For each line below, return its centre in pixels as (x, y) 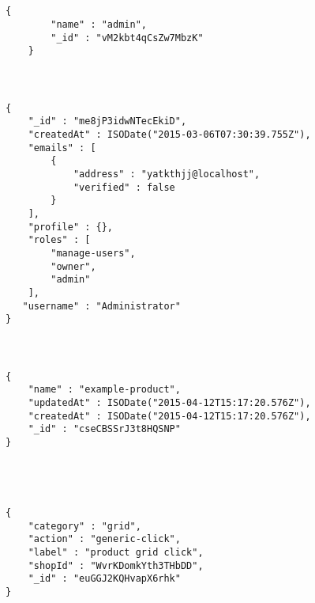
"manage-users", (93, 253)
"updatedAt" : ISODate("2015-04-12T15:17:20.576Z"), (169, 402)
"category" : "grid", (84, 526)
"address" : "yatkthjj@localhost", (167, 174)
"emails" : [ (62, 148)
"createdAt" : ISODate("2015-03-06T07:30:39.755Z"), (169, 134)
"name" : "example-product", (104, 390)
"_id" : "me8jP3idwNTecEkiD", (107, 121)
